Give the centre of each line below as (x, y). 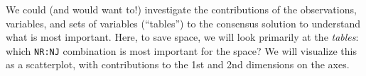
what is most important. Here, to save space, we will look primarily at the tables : (182, 37)
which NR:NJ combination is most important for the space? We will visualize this (181, 50)
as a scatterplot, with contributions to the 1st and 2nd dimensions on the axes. (178, 64)
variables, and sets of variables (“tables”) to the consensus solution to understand (183, 23)
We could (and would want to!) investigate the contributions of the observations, (181, 9)
